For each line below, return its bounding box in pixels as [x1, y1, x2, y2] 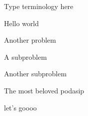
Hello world [4, 18, 39, 28]
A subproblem [4, 51, 47, 62]
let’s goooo [4, 102, 37, 112]
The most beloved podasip [4, 85, 85, 95]
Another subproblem [4, 68, 67, 79]
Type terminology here [4, 1, 74, 11]
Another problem [4, 35, 56, 45]
